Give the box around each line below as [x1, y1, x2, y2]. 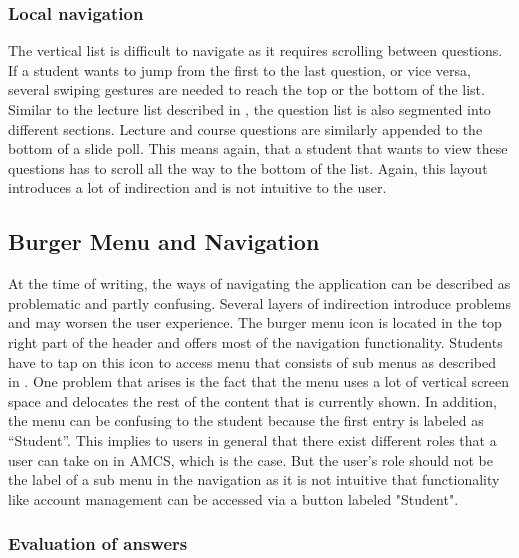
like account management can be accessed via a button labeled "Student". [8, 488, 459, 509]
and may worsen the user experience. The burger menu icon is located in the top [8, 312, 502, 333]
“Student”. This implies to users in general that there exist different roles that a [8, 429, 497, 450]
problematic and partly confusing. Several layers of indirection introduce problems [8, 292, 512, 313]
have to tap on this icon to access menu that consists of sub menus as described [8, 351, 497, 372]
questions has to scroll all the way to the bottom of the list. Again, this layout [8, 157, 488, 178]
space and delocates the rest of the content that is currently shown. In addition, [8, 390, 497, 411]
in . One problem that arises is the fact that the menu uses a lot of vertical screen [8, 371, 510, 392]
